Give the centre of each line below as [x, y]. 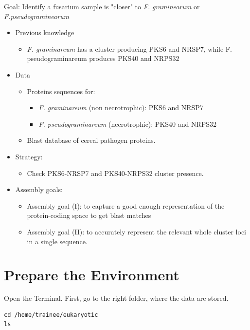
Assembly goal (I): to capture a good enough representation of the [126, 205]
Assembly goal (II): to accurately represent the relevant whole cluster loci [136, 231]
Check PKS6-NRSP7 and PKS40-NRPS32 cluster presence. [115, 173]
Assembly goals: [39, 189]
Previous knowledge [45, 32]
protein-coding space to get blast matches [89, 215]
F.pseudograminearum [37, 16]
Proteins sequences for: [61, 91]
